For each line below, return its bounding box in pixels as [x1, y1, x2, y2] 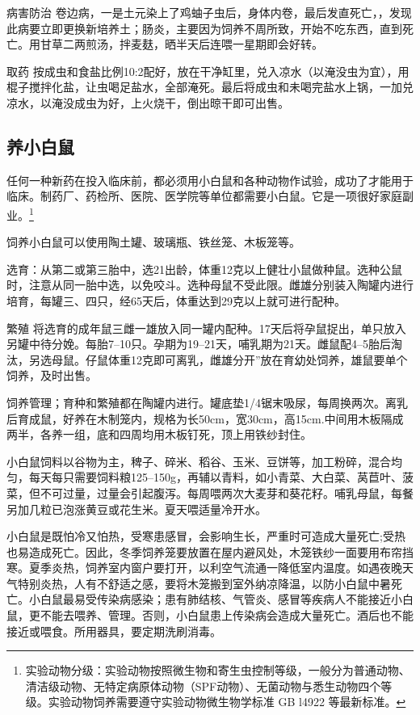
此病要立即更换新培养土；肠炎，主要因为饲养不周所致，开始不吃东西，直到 [6, 19, 402, 36]
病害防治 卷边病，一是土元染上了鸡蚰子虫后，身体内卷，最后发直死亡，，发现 [6, 4, 412, 20]
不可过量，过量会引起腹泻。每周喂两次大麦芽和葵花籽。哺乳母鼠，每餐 [40, 484, 414, 501]
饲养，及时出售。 [6, 367, 97, 384]
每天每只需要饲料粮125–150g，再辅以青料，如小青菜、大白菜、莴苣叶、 [28, 469, 402, 486]
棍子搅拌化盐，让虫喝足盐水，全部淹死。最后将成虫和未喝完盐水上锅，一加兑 [6, 78, 414, 95]
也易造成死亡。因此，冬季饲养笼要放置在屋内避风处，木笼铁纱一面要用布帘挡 [6, 543, 414, 560]
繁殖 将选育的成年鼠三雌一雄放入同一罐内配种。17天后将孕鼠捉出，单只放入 [6, 319, 406, 336]
